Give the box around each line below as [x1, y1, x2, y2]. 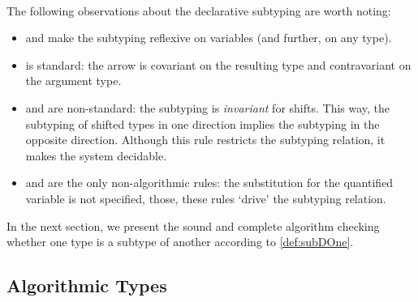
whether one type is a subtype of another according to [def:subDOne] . [6, 233, 354, 250]
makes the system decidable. [25, 147, 167, 164]
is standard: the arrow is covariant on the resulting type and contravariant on [25, 56, 412, 73]
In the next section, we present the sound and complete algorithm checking [6, 217, 380, 234]
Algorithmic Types [6, 273, 167, 298]
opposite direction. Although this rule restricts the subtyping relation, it [25, 131, 386, 148]
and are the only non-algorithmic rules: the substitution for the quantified [25, 174, 394, 191]
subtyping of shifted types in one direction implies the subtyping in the [25, 115, 380, 132]
